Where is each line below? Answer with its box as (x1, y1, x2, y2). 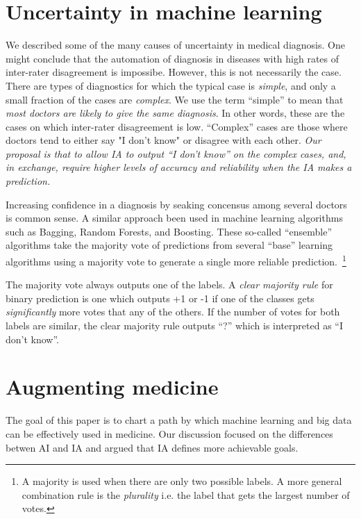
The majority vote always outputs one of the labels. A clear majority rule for (6, 277, 333, 292)
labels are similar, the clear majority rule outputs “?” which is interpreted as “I (6, 318, 343, 333)
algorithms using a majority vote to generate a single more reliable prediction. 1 (6, 252, 346, 268)
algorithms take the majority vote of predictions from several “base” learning (6, 238, 333, 252)
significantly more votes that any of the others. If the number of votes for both (6, 304, 340, 319)
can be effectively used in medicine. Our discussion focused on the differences (6, 426, 333, 440)
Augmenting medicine (6, 372, 219, 401)
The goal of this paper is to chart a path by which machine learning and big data (6, 413, 352, 427)
